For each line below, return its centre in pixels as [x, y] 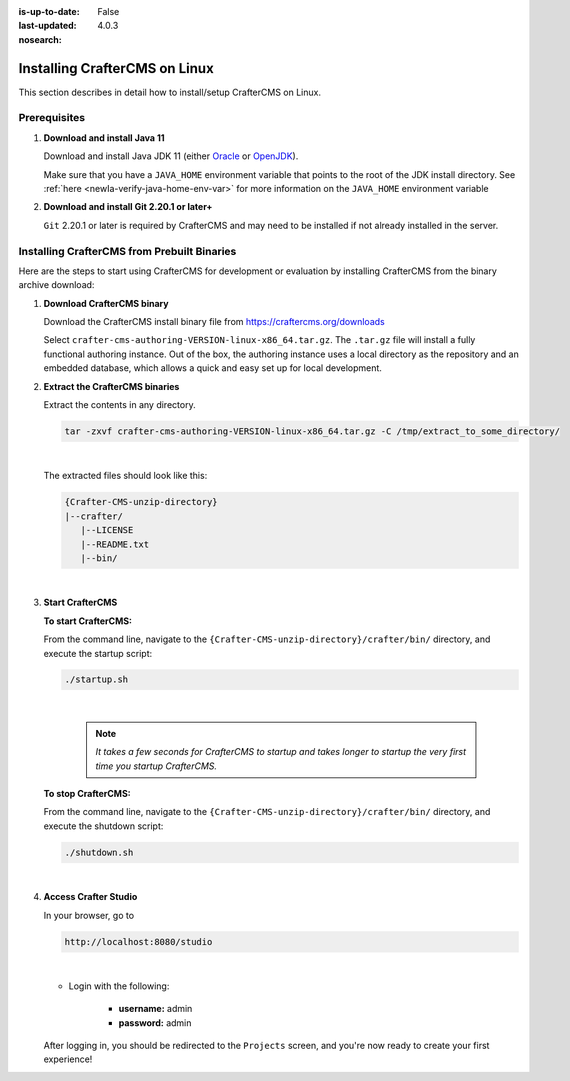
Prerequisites [51, 118]
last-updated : [47, 26]
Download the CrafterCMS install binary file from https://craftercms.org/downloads [214, 322]
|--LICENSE [107, 530]
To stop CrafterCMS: [87, 794]
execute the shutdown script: [103, 826]
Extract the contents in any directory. [119, 405]
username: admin [155, 1009]
